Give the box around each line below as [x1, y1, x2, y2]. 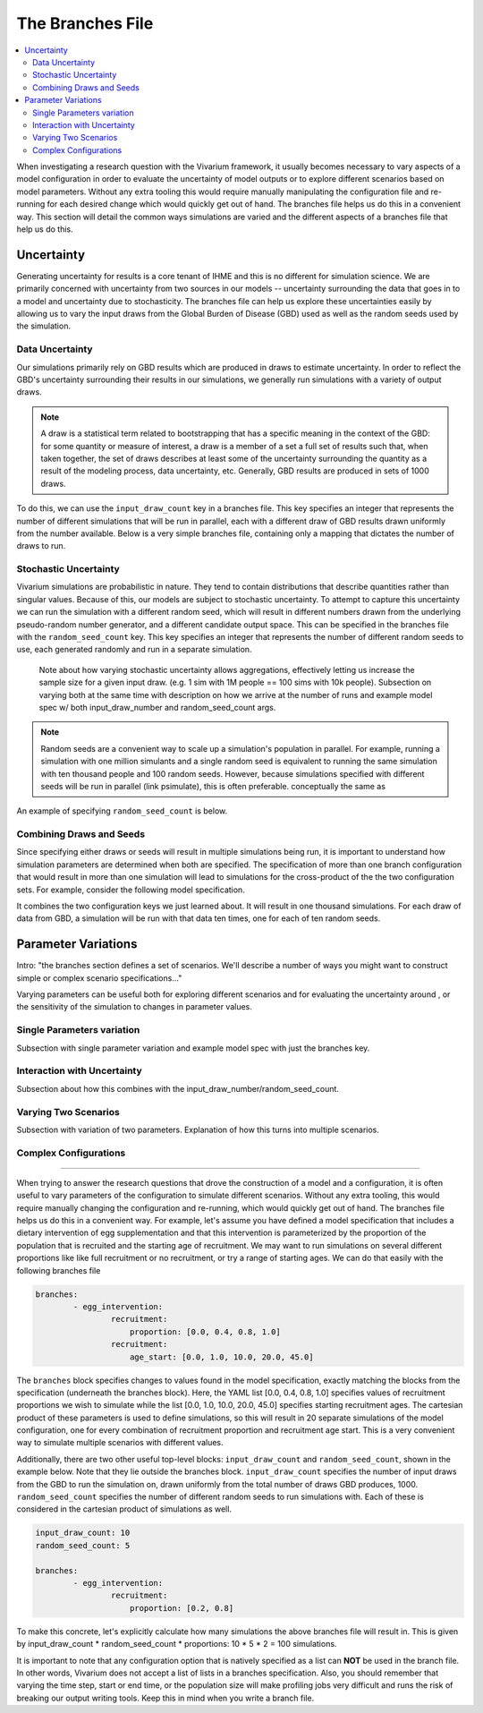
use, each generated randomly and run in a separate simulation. [16, 644, 252, 655]
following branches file [16, 1265, 101, 1275]
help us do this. [16, 224, 73, 234]
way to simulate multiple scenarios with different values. [16, 1437, 224, 1448]
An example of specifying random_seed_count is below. [16, 805, 228, 816]
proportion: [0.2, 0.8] [130, 1603, 234, 1613]
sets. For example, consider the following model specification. [16, 884, 245, 895]
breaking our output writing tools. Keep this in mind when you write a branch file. [16, 1692, 315, 1703]
